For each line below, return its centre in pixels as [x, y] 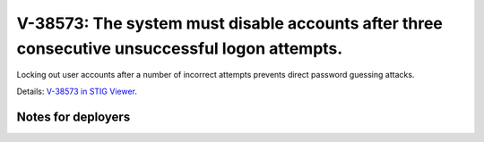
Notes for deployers [73, 117]
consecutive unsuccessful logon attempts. [180, 48]
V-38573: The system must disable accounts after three [230, 23]
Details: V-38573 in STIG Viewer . [77, 91]
